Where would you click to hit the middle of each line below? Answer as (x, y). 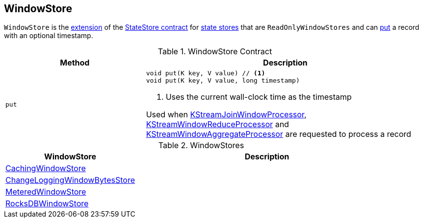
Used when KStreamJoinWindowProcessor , (226, 115)
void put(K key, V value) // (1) (206, 73)
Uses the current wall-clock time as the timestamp (259, 97)
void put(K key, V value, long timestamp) (223, 81)
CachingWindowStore (46, 168)
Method (75, 63)
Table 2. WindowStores (201, 145)
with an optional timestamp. (49, 36)
